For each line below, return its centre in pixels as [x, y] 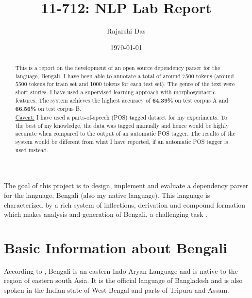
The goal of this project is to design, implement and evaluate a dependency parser [126, 185]
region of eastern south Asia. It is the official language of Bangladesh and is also [123, 280]
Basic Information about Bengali [116, 247]
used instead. [32, 149]
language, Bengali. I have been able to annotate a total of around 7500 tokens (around [125, 76]
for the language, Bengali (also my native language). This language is [107, 195]
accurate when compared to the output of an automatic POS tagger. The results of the [125, 133]
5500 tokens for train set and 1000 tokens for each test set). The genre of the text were [125, 84]
